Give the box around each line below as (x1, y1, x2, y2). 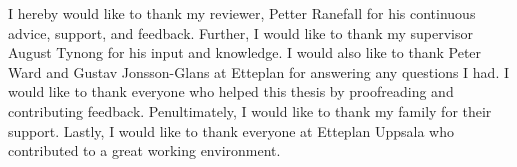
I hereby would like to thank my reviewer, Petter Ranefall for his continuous (8, 3, 476, 23)
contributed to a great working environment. (8, 140, 281, 161)
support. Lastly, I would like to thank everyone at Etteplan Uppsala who (8, 120, 455, 141)
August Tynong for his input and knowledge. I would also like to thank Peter (8, 42, 482, 63)
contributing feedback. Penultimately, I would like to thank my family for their (8, 100, 492, 121)
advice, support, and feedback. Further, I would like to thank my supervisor (8, 22, 474, 43)
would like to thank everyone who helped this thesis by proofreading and (8, 81, 454, 102)
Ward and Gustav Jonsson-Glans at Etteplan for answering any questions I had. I (8, 61, 510, 82)
